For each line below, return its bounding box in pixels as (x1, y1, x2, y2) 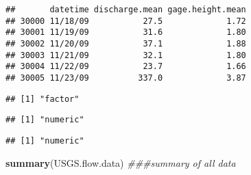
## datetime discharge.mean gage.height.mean (5, 5, 246, 14)
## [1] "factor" (5, 94, 80, 104)
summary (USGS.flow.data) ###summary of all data (5, 155, 236, 170)
